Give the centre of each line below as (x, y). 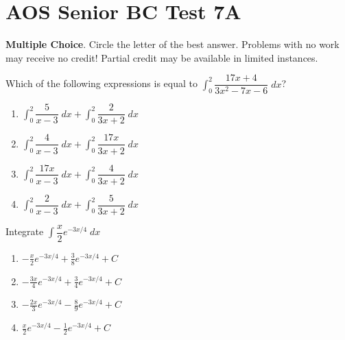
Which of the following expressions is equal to (102, 83)
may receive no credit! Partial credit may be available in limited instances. (162, 57)
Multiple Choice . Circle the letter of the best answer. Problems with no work (172, 44)
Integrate (25, 231)
